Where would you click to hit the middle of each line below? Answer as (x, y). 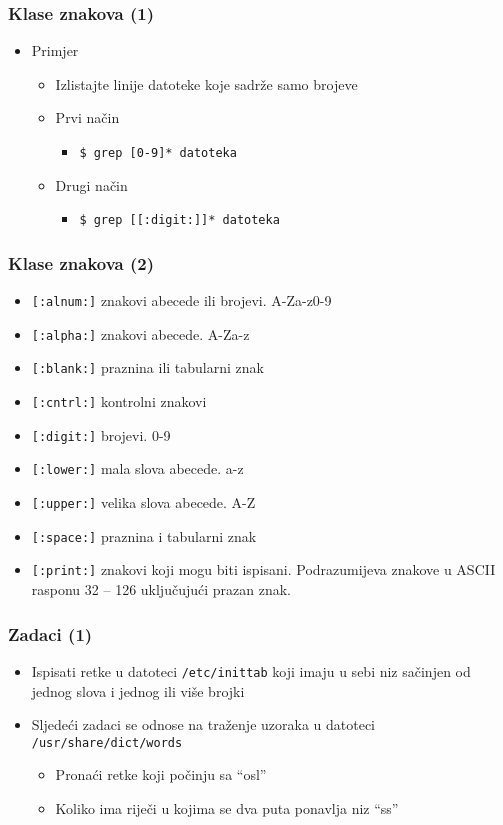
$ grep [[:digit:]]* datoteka (179, 220)
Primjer (55, 50)
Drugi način (91, 184)
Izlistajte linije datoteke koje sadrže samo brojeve (206, 83)
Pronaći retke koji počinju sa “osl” (161, 774)
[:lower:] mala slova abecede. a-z (137, 468)
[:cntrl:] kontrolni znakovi (119, 401)
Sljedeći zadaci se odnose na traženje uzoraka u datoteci (203, 724)
